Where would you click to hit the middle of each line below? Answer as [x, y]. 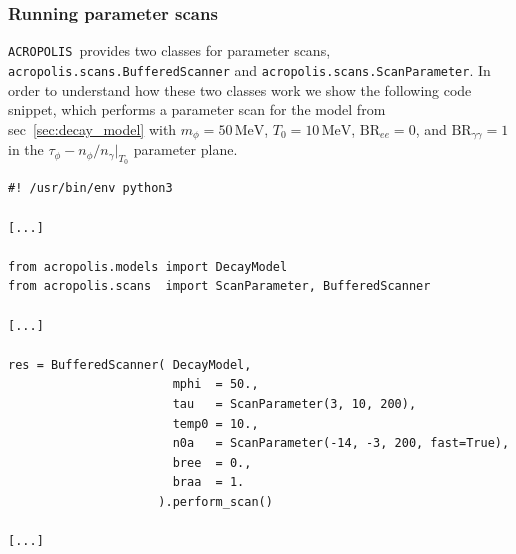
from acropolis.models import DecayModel [148, 266]
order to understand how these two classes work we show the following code [240, 89]
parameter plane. [185, 149]
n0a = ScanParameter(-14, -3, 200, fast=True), [341, 443]
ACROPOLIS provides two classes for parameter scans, [169, 50]
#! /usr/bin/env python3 [90, 188]
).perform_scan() [215, 501]
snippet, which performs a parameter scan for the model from [197, 109]
